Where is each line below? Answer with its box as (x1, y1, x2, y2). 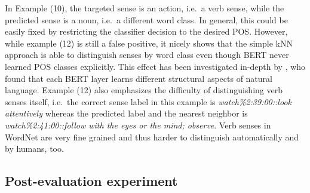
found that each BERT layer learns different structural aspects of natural (5, 72, 272, 84)
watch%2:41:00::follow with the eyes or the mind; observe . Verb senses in (5, 118, 271, 131)
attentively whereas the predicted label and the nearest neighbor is (5, 107, 248, 120)
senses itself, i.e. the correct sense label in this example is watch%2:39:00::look (5, 95, 291, 108)
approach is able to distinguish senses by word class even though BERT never (5, 48, 289, 61)
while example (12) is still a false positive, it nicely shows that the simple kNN (5, 36, 293, 49)
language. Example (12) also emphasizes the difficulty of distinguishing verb (5, 84, 283, 96)
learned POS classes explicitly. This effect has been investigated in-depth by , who (5, 60, 306, 72)
